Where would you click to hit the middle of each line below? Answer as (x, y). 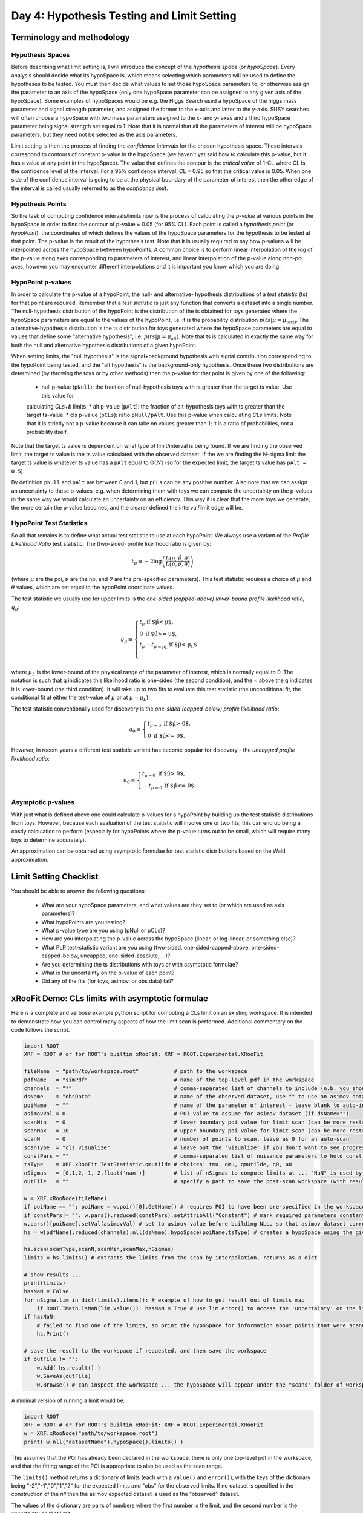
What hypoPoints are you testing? (83, 922)
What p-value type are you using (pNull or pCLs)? (103, 930)
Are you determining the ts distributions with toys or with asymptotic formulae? (140, 964)
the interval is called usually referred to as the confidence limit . (90, 188)
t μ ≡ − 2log (146, 562)
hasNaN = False (46, 1291)
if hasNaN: (40, 1317)
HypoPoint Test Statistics (49, 523)
